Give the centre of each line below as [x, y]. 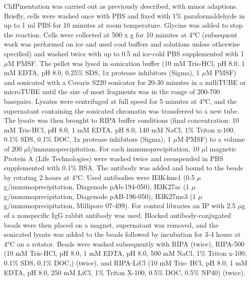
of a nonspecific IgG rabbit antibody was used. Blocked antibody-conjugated [118, 215]
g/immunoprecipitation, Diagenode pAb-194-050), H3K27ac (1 [97, 187]
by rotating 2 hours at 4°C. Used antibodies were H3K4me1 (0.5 [99, 177]
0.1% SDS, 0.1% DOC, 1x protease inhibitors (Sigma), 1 [87, 139]
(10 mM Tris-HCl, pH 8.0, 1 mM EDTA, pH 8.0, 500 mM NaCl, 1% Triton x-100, [125, 253]
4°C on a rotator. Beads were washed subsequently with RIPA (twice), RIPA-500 [124, 243]
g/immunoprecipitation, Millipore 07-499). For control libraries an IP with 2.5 [120, 206]
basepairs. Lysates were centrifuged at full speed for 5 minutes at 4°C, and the [120, 101]
